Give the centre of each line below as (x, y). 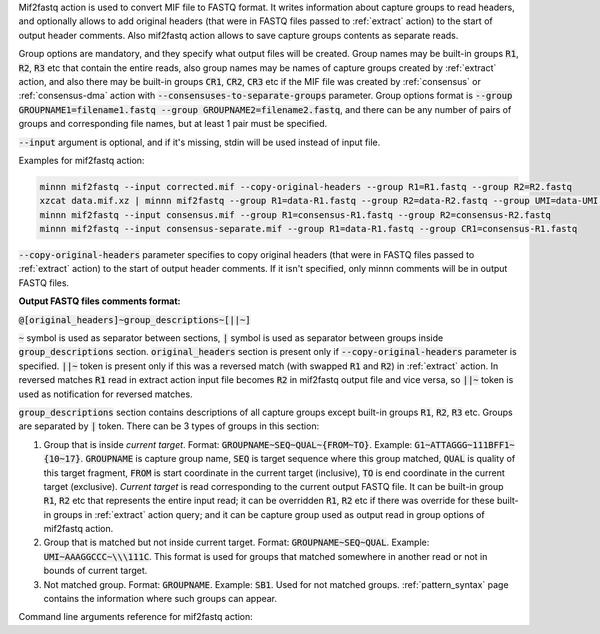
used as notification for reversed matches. (106, 394)
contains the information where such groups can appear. (160, 599)
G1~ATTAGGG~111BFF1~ (464, 444)
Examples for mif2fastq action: (81, 160)
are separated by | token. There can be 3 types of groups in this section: (169, 426)
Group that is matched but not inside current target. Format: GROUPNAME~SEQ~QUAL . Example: (236, 542)
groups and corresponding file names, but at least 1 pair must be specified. (173, 124)
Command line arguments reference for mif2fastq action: (136, 617)
